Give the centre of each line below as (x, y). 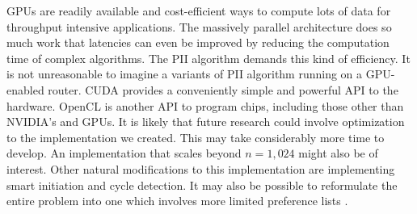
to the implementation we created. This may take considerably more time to (196, 137)
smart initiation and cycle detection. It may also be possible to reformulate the (202, 185)
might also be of (338, 153)
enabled (25, 89)
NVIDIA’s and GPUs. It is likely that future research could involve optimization (206, 122)
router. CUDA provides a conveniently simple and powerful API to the (223, 89)
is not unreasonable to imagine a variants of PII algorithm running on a (185, 74)
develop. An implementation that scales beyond (124, 153)
